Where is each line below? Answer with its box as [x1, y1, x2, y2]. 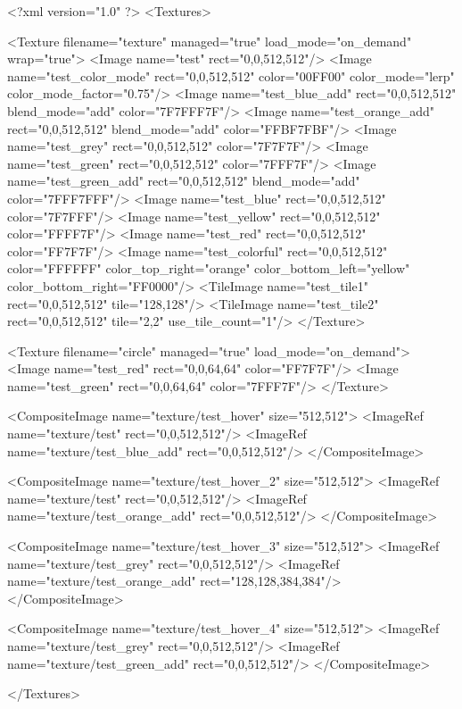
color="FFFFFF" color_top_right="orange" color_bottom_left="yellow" [7, 259, 410, 278]
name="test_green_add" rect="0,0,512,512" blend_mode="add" [7, 171, 360, 190]
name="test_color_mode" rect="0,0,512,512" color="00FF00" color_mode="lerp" [7, 66, 455, 85]
